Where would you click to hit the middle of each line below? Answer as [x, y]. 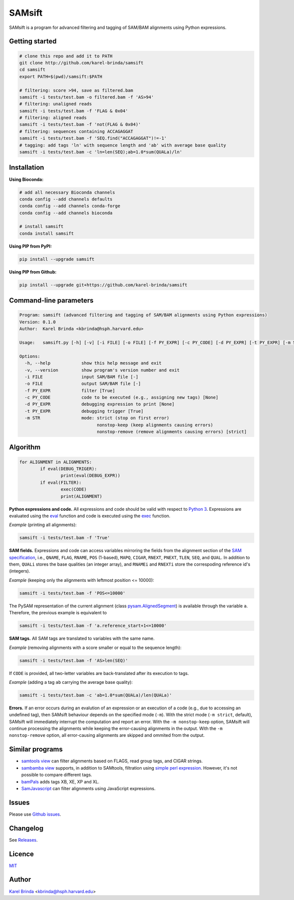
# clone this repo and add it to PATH [66, 56]
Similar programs [36, 749]
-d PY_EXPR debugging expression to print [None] [100, 404]
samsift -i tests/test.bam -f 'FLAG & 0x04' [74, 111]
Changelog [26, 828]
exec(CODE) [73, 489]
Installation [26, 167]
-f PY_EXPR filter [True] [70, 390]
